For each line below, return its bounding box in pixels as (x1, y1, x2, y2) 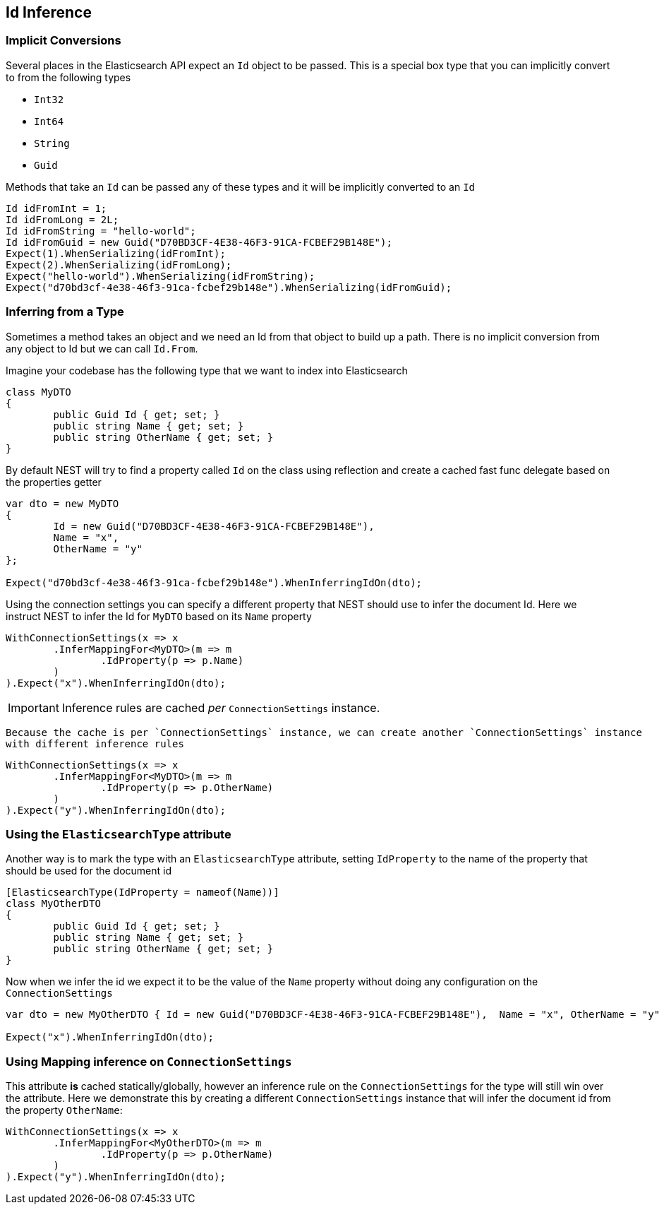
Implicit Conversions (6, 33, 121, 48)
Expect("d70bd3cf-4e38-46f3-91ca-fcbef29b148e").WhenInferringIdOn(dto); (6, 576, 423, 588)
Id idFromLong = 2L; (6, 213, 119, 225)
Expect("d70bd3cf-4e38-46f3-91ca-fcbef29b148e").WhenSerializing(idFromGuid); (6, 281, 452, 293)
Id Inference (6, 4, 92, 21)
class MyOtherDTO (6, 898, 101, 910)
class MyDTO (6, 386, 71, 398)
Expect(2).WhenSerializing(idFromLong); (6, 259, 232, 271)
